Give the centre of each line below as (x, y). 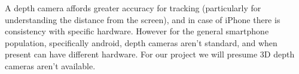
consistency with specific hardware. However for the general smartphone (137, 31)
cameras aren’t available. (50, 65)
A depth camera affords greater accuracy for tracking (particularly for (133, 8)
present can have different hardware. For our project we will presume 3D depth (150, 54)
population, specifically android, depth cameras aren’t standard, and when (141, 42)
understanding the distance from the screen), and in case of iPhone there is (143, 19)
